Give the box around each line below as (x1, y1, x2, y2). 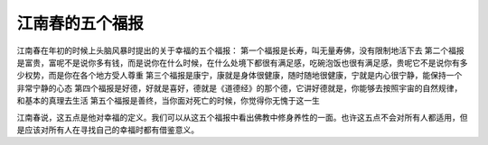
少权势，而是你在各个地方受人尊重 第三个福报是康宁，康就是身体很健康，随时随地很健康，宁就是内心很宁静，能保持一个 (16, 70, 463, 81)
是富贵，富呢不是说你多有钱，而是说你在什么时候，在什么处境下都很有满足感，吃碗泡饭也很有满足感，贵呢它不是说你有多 (16, 57, 468, 68)
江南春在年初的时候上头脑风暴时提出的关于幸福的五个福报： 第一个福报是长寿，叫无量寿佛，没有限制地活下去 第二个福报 (16, 45, 465, 56)
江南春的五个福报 (16, 14, 145, 33)
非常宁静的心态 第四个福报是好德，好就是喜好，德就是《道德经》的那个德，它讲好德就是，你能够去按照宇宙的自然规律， (16, 82, 463, 94)
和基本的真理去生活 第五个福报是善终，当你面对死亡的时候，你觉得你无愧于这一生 (16, 95, 320, 106)
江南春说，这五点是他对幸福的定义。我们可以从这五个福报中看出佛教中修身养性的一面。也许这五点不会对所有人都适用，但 (16, 112, 468, 122)
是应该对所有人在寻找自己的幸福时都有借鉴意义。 (16, 124, 199, 135)
